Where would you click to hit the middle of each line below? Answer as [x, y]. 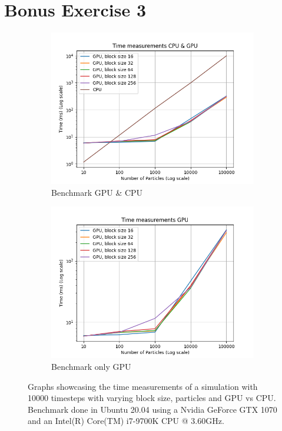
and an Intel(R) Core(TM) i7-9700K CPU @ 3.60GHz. [126, 421]
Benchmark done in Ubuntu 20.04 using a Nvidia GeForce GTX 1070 [152, 409]
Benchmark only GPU [91, 366]
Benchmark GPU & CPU [97, 192]
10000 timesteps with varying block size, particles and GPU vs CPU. [152, 398]
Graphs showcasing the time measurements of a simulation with [143, 386]
